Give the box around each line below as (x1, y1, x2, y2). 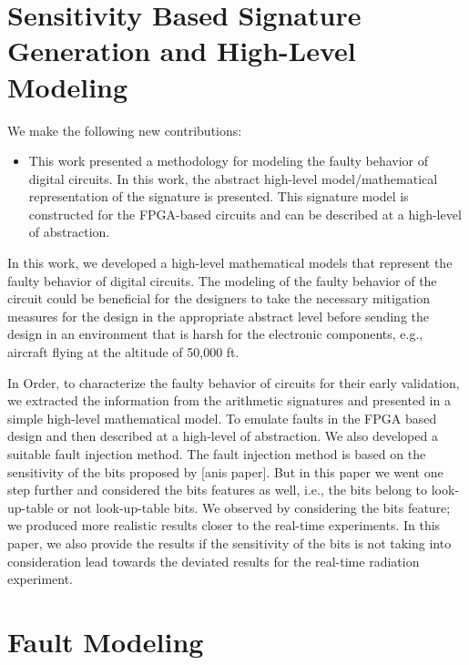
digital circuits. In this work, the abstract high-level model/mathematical (28, 169, 438, 188)
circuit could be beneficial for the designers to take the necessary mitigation (7, 289, 431, 308)
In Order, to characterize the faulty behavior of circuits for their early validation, (7, 373, 460, 392)
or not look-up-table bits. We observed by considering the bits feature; (57, 497, 451, 517)
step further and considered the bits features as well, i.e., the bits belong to (7, 480, 428, 499)
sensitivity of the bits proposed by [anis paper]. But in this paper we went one (7, 462, 444, 481)
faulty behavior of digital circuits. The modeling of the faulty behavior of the (7, 271, 437, 290)
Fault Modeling (7, 622, 204, 660)
